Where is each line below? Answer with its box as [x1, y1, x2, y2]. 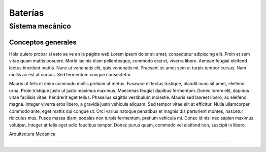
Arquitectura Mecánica [9, 131, 56, 137]
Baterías [9, 7, 44, 18]
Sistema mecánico [9, 22, 71, 30]
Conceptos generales [9, 38, 77, 46]
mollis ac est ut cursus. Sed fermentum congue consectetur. [9, 71, 132, 77]
